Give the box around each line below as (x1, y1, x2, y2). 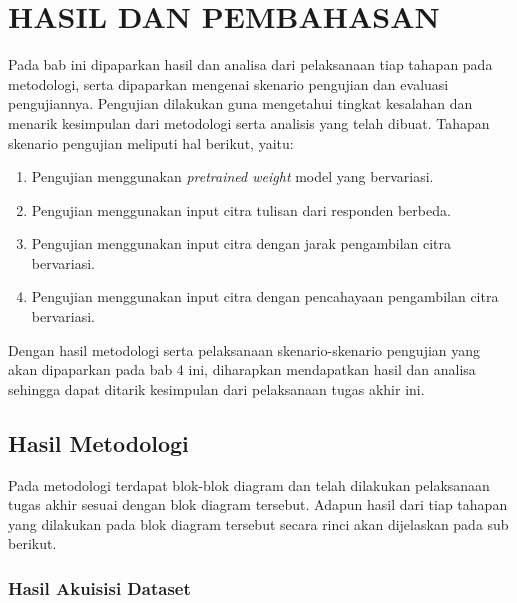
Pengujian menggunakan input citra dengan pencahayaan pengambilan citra (31, 286, 499, 307)
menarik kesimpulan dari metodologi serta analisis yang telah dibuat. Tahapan (8, 112, 490, 133)
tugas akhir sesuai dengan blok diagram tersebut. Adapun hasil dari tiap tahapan (8, 494, 508, 515)
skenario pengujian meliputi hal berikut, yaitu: (8, 132, 294, 153)
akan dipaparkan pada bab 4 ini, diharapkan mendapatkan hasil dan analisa (8, 359, 476, 380)
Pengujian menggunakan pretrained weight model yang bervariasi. (31, 166, 434, 187)
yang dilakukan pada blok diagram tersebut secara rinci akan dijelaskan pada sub (8, 513, 509, 534)
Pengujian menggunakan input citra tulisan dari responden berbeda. (31, 199, 451, 220)
